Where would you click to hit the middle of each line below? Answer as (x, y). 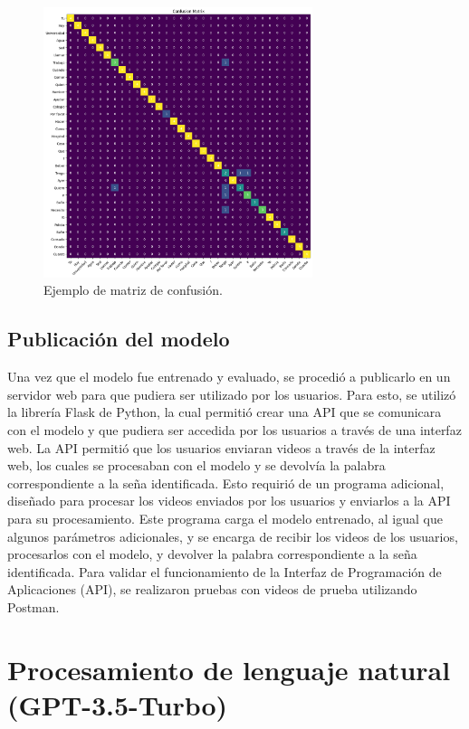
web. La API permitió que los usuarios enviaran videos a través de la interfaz (221, 447)
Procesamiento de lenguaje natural (229, 669)
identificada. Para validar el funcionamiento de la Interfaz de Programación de (225, 571)
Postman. (33, 606)
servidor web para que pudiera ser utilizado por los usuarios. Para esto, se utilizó (232, 394)
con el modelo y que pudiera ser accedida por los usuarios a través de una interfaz (234, 430)
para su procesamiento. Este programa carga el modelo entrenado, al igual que (225, 518)
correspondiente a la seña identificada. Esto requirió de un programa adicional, (226, 483)
